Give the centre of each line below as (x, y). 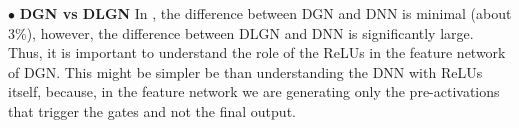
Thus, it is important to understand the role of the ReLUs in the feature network (257, 52)
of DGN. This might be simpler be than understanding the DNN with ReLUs (245, 71)
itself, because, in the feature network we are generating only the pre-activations (254, 91)
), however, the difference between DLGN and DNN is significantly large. (250, 32)
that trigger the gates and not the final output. (152, 110)
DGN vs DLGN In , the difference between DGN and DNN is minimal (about (265, 13)
